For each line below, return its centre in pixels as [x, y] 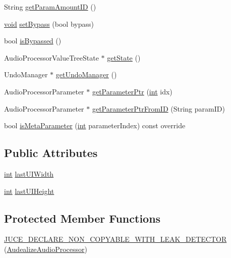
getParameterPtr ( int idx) [132, 91]
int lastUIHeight [29, 191]
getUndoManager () [86, 74]
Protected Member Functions [82, 218]
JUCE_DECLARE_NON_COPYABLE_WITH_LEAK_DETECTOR [115, 239]
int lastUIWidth [29, 173]
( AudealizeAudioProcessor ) [46, 249]
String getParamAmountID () [50, 7]
